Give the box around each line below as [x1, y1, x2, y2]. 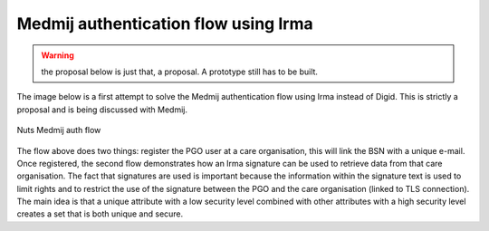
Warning [41, 50, 74, 61]
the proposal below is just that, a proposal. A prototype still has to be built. [41, 66, 319, 77]
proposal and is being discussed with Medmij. [16, 104, 188, 115]
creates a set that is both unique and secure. [16, 208, 184, 219]
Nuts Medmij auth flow [16, 125, 101, 136]
